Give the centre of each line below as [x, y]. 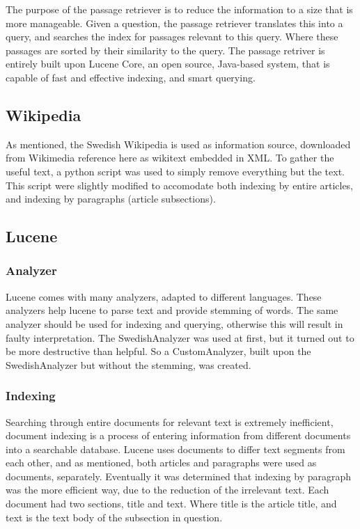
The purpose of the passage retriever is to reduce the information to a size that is [179, 9]
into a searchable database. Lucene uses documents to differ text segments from [175, 449]
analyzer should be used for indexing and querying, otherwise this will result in [174, 323]
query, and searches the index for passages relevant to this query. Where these [172, 37]
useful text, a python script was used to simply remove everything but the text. [175, 171]
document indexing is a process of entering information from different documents [178, 435]
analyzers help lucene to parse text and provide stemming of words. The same [172, 310]
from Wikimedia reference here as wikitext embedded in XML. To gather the [170, 158]
